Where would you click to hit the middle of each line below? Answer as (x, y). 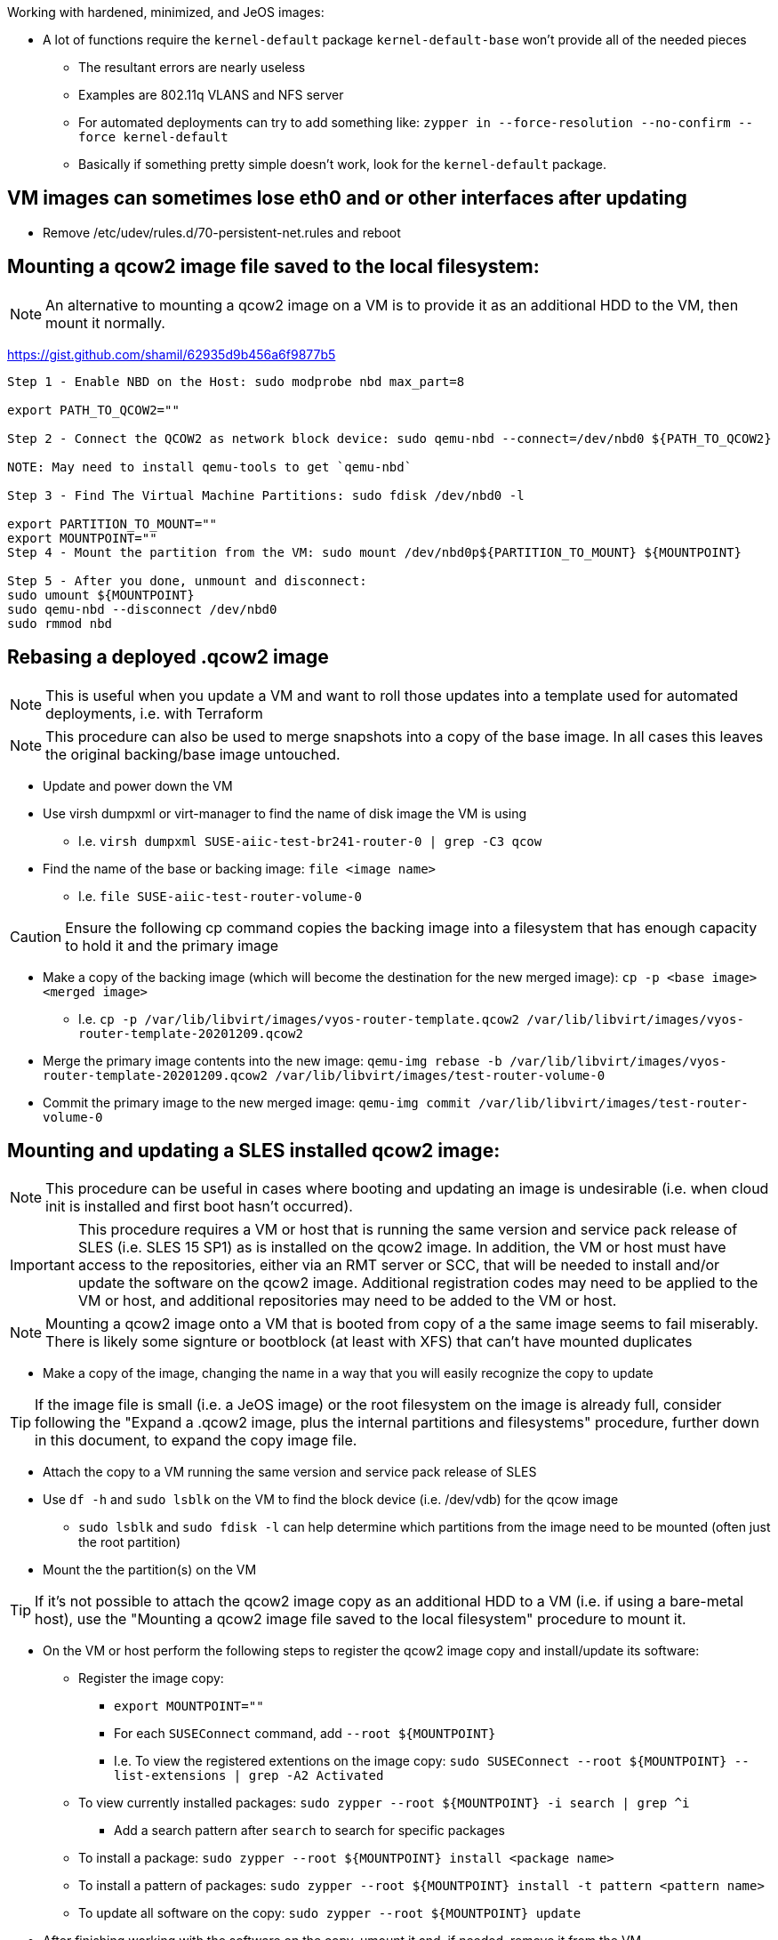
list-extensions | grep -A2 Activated (249, 1776)
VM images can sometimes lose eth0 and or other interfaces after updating (347, 198)
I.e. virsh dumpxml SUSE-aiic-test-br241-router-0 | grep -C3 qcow (310, 841)
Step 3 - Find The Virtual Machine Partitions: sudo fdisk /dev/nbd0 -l (266, 495)
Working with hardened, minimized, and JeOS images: (166, 12)
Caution (36, 936)
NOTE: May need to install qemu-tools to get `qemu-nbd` (210, 467)
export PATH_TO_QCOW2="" (93, 410)
